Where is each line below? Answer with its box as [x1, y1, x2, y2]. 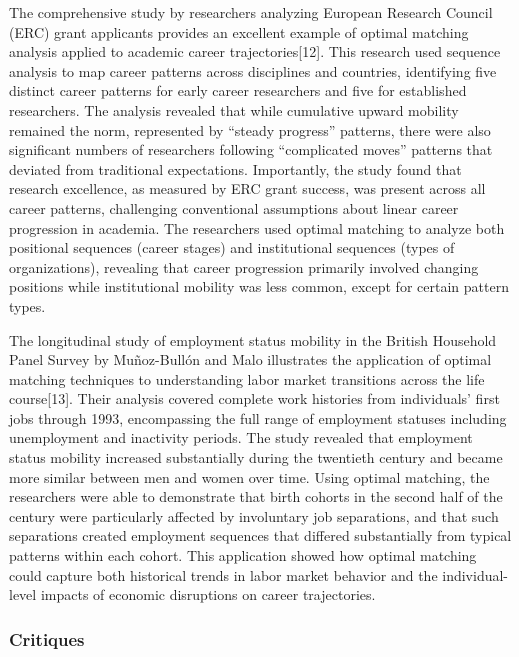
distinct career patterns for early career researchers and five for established [9, 80, 467, 101]
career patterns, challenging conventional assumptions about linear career [9, 197, 459, 218]
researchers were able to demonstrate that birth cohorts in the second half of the [9, 486, 503, 507]
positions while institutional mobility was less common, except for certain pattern [9, 276, 509, 297]
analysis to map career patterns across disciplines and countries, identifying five [9, 60, 497, 81]
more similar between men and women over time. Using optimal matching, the [9, 466, 490, 487]
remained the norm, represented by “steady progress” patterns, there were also [9, 119, 491, 140]
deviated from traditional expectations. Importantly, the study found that [9, 158, 462, 179]
